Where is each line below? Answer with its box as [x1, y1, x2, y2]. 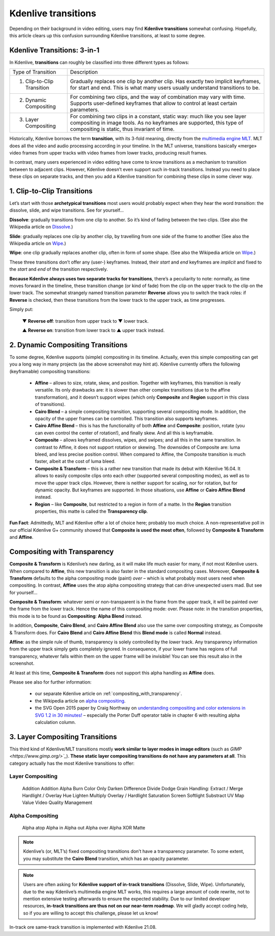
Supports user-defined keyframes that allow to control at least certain [70, 100, 237, 107]
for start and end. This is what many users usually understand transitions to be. [70, 84, 260, 91]
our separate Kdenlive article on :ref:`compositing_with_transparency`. [35, 691, 182, 697]
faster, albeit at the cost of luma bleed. [35, 458, 116, 464]
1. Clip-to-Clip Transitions [9, 187, 93, 195]
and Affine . [9, 534, 34, 540]
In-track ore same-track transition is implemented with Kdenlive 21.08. [9, 924, 157, 930]
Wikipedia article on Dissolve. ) [9, 224, 73, 230]
